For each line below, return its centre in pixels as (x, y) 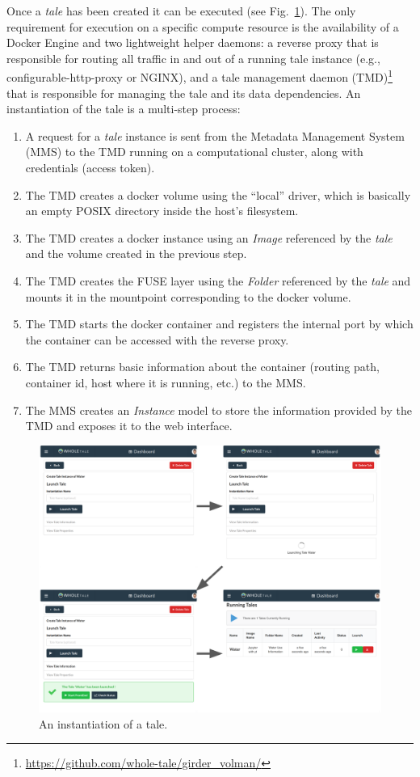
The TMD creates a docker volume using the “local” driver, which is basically (218, 194)
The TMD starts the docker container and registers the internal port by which (219, 324)
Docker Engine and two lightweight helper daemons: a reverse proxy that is (193, 42)
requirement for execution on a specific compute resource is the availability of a (203, 26)
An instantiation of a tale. (103, 723)
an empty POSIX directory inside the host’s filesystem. (162, 211)
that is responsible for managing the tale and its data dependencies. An (184, 93)
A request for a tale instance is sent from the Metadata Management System (215, 135)
